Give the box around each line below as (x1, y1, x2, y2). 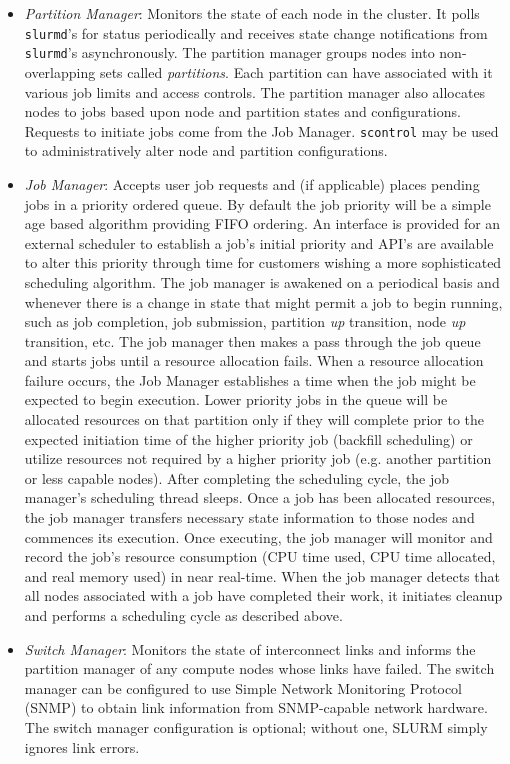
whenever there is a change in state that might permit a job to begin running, (24, 291, 503, 312)
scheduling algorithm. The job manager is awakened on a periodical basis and (24, 271, 500, 292)
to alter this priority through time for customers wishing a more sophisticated (24, 252, 502, 273)
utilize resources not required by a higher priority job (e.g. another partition (24, 448, 492, 469)
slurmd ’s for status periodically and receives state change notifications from (24, 22, 488, 43)
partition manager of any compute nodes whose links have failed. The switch (24, 658, 495, 679)
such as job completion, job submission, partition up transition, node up (24, 311, 466, 332)
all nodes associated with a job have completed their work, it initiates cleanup (24, 585, 503, 606)
